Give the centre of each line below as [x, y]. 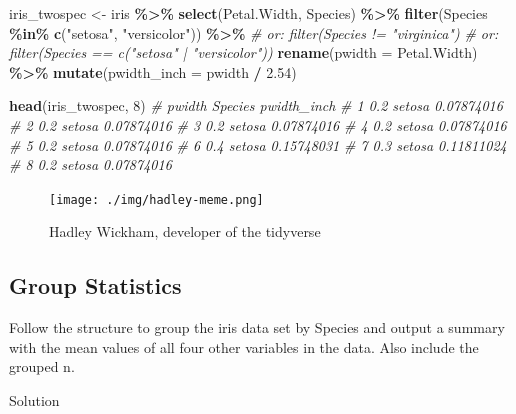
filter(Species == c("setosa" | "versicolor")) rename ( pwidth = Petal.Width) [243, 52]
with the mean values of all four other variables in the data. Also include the [244, 346]
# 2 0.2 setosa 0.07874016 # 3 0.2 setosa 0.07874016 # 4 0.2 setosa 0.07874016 [258, 124]
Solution [34, 399]
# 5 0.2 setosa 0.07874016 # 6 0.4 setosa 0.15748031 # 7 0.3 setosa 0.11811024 [258, 144]
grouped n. [42, 366]
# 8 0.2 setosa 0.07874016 [90, 164]
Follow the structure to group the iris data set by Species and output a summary [257, 327]
